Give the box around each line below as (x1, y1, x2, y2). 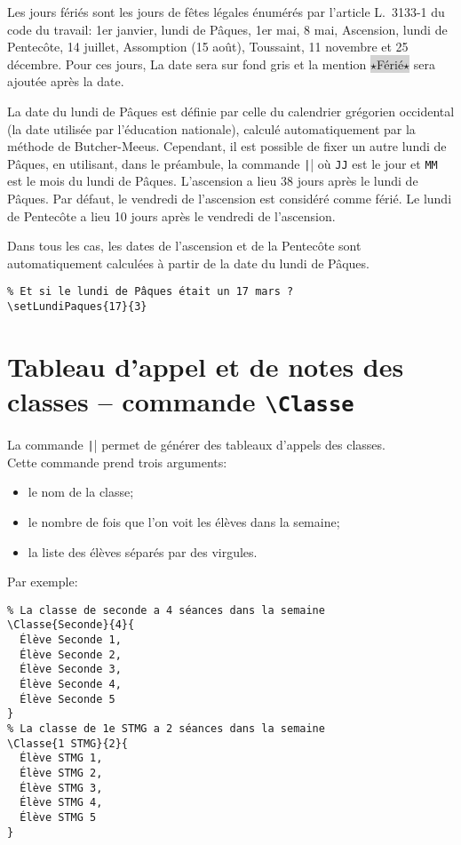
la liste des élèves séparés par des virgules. (28, 542, 258, 561)
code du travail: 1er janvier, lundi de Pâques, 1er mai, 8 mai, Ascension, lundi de (7, 20, 448, 38)
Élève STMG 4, (20, 796, 103, 809)
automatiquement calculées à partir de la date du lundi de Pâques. (7, 253, 370, 272)
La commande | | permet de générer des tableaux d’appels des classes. (7, 435, 385, 454)
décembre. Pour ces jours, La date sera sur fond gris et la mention (7, 54, 367, 73)
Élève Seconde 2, (20, 648, 122, 661)
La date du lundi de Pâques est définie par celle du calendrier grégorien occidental (7, 101, 455, 120)
